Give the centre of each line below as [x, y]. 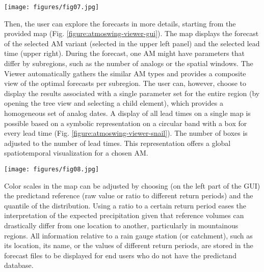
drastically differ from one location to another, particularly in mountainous [121, 225]
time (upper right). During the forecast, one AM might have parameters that [124, 53]
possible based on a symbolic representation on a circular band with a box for [126, 123]
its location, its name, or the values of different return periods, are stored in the [129, 245]
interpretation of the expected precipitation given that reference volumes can [124, 215]
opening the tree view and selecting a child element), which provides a [114, 103]
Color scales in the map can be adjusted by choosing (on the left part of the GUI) [132, 185]
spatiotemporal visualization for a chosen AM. [76, 153]
